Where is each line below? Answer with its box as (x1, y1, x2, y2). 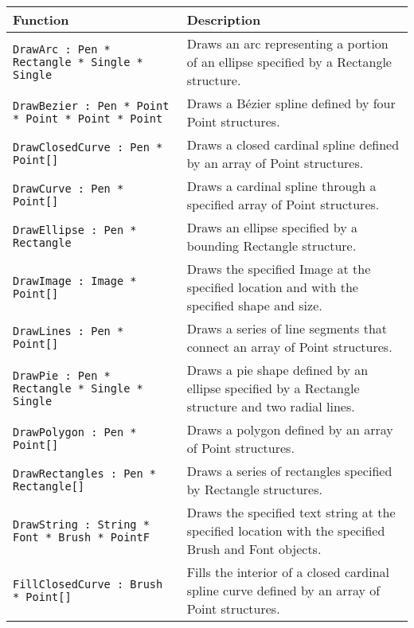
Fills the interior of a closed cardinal (186, 563, 389, 581)
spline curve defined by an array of (186, 581, 381, 599)
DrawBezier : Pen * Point (13, 99, 170, 112)
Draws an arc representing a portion (186, 34, 389, 53)
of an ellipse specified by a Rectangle (186, 53, 392, 71)
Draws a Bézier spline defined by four (186, 94, 396, 112)
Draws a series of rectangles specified (186, 462, 393, 480)
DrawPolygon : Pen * (13, 426, 137, 439)
